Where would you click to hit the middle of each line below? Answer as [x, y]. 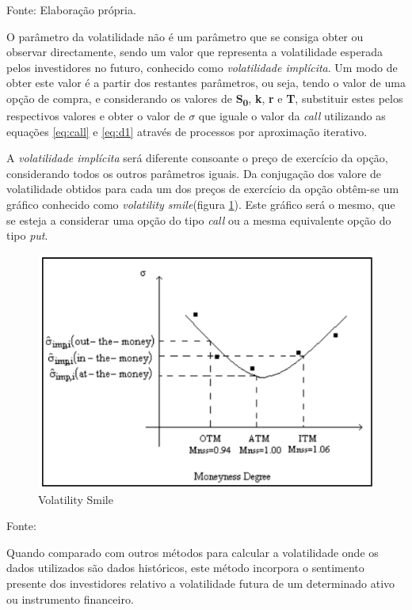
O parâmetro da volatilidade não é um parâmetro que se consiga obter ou [185, 36]
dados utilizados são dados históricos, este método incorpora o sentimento [185, 568]
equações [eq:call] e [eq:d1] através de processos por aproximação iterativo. [187, 131]
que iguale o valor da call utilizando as [292, 116]
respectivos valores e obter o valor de [96, 116]
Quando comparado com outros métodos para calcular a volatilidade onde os [193, 552]
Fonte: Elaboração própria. [71, 9]
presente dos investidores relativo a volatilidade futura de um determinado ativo [201, 583]
